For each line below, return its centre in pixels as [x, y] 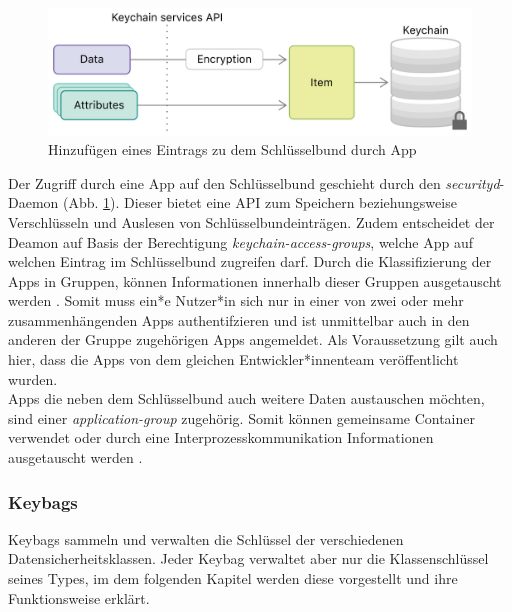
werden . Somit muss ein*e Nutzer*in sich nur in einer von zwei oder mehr [236, 300]
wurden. [33, 378]
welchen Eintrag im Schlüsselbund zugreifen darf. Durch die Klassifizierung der [250, 261]
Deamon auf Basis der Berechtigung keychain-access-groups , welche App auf [240, 241]
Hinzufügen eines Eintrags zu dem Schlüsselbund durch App [232, 149]
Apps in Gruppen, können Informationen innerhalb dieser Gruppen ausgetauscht [255, 280]
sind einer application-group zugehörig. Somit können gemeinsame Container [242, 417]
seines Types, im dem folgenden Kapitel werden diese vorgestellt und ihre [233, 578]
